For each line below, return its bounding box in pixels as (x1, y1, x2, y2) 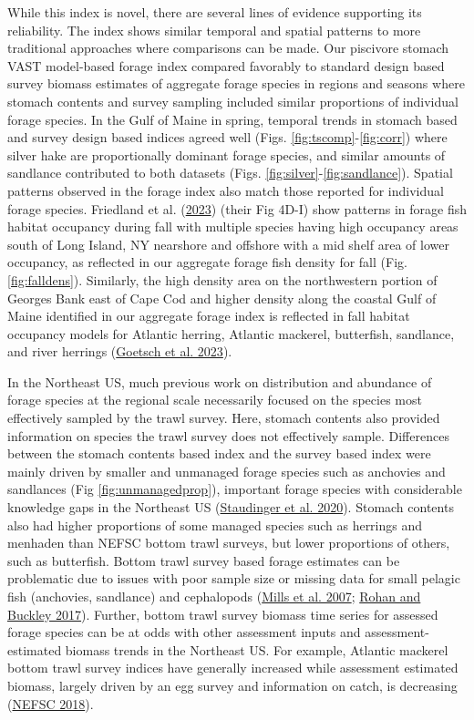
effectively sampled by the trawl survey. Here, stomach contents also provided (7, 408, 440, 427)
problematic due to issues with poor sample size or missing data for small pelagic (7, 569, 460, 588)
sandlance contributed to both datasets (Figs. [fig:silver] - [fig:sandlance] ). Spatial (7, 163, 453, 182)
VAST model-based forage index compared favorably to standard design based (7, 56, 445, 75)
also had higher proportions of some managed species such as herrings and (7, 515, 423, 534)
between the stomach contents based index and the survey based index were (7, 444, 431, 463)
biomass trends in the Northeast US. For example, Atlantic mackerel (65, 640, 448, 659)
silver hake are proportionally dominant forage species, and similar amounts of (7, 145, 446, 164)
